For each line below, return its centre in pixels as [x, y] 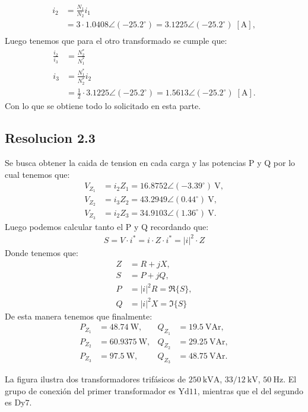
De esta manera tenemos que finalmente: [79, 316]
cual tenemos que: [37, 174]
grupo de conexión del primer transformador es [90, 390]
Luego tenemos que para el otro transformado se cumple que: [116, 41]
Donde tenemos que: [42, 252]
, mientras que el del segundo [250, 390]
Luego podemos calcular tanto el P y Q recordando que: [107, 226]
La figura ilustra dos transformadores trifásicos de [96, 379]
